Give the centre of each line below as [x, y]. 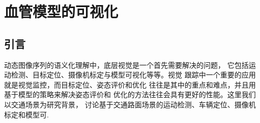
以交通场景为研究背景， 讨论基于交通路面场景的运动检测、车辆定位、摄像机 [130, 104]
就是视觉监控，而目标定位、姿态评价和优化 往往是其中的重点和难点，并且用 [130, 84]
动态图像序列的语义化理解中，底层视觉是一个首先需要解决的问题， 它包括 [126, 65]
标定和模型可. [26, 114]
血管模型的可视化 [61, 11]
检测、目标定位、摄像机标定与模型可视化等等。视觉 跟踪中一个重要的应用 [133, 75]
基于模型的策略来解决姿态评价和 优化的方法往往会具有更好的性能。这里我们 [130, 94]
